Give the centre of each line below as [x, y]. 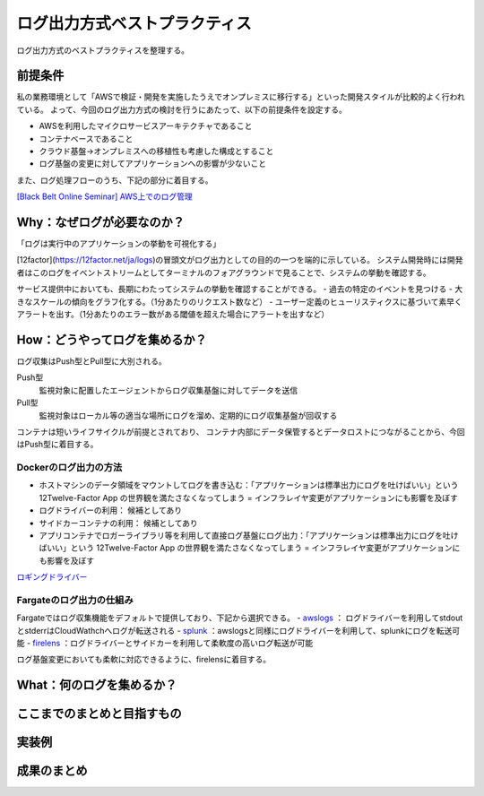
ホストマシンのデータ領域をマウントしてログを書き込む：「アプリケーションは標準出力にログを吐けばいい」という [249, 485]
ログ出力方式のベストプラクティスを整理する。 [103, 50]
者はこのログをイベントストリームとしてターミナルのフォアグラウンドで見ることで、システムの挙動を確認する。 [224, 273]
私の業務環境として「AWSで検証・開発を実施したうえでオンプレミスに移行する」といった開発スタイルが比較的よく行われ [241, 97]
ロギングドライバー [52, 577]
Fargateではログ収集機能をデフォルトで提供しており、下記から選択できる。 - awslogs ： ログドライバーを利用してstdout [240, 618]
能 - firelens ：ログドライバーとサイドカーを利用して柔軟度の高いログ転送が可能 [165, 643]
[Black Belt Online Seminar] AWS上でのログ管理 [104, 196]
